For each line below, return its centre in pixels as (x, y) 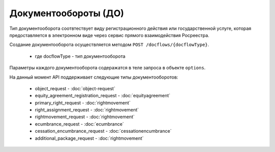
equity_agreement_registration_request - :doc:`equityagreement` (103, 96)
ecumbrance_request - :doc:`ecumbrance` (79, 124)
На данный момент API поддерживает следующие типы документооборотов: (94, 77)
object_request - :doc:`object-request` (75, 88)
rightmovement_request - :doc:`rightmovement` (85, 117)
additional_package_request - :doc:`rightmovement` (89, 138)
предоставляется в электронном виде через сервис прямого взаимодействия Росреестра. (109, 35)
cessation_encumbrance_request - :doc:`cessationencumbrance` (103, 131)
